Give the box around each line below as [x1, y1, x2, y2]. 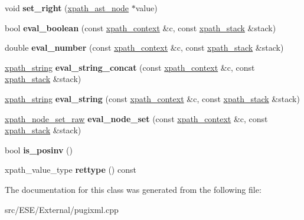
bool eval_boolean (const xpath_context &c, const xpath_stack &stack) [5, 21, 276, 34]
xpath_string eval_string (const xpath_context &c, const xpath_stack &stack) [5, 92, 300, 104]
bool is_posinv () [5, 143, 73, 156]
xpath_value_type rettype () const [5, 163, 136, 176]
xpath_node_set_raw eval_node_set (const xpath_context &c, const [5, 112, 268, 124]
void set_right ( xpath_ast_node [5, 2, 129, 14]
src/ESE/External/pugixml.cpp [5, 203, 119, 215]
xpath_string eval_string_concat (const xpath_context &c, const [5, 61, 255, 73]
